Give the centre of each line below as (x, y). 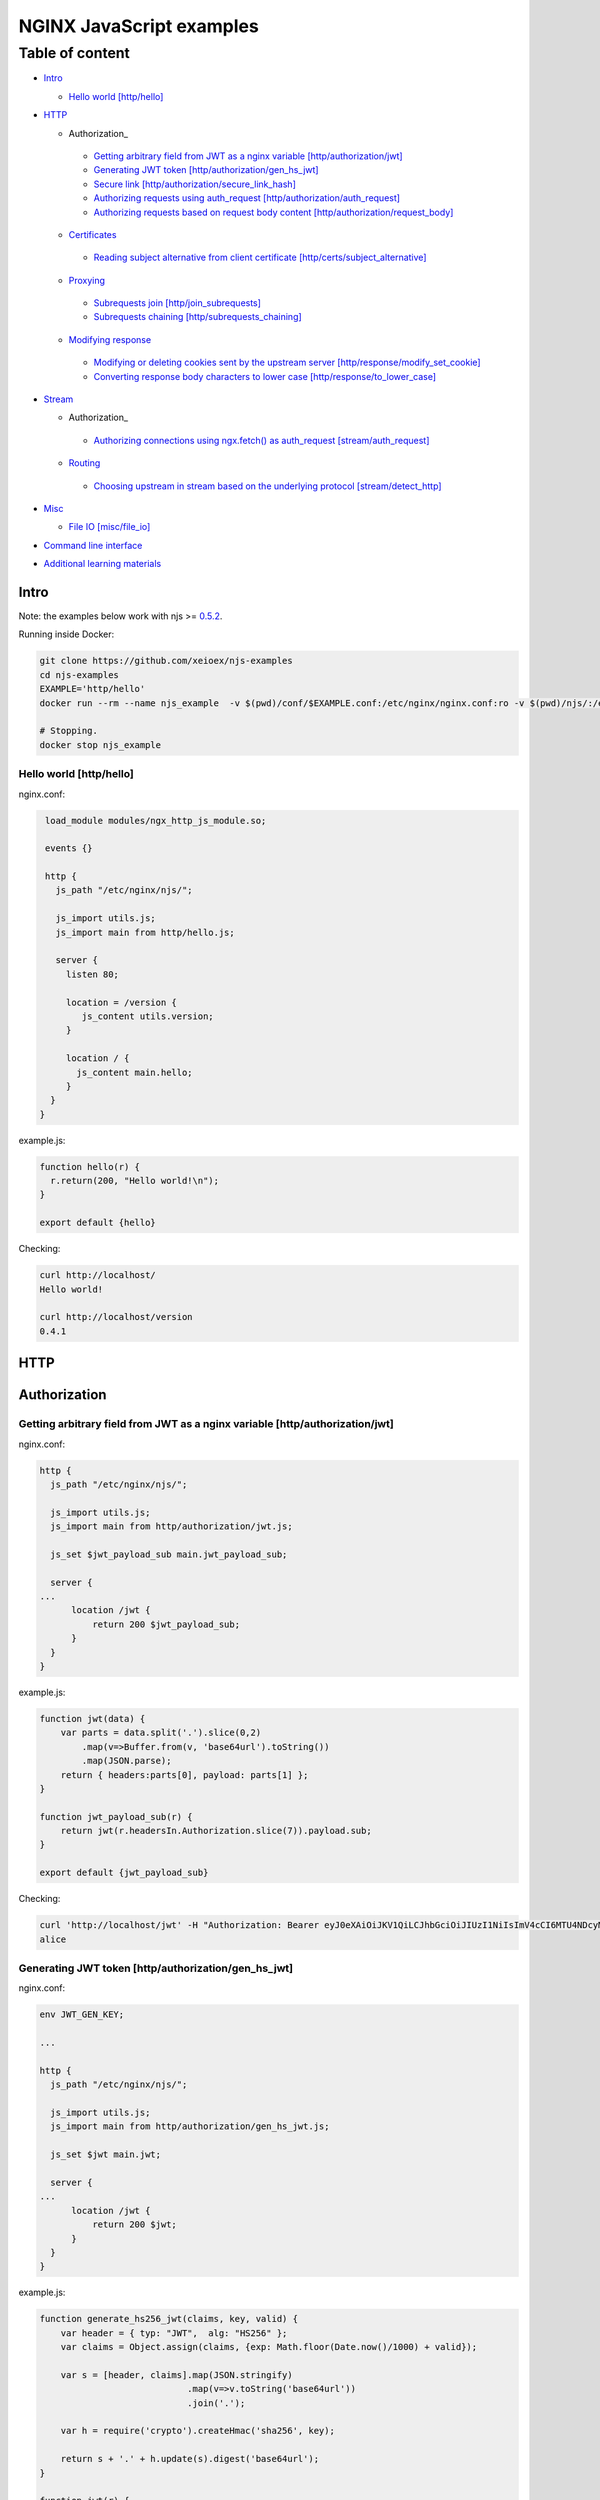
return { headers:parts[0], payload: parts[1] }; (184, 1774)
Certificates (92, 234)
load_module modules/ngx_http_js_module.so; (156, 820)
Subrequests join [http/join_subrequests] (177, 303)
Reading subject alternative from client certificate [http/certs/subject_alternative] (260, 257)
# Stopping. (69, 731)
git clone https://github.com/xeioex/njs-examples (166, 661)
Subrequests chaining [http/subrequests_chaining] (197, 317)
